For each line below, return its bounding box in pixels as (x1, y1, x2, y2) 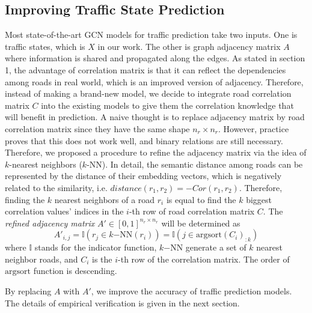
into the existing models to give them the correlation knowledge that (41, 99, 294, 111)
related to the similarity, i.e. (5, 181, 108, 193)
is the (92, 252, 112, 265)
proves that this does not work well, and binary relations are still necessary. (5, 134, 283, 147)
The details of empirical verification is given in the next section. (5, 296, 240, 309)
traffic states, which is (5, 40, 85, 52)
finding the (5, 193, 45, 205)
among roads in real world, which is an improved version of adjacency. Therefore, (5, 75, 304, 88)
